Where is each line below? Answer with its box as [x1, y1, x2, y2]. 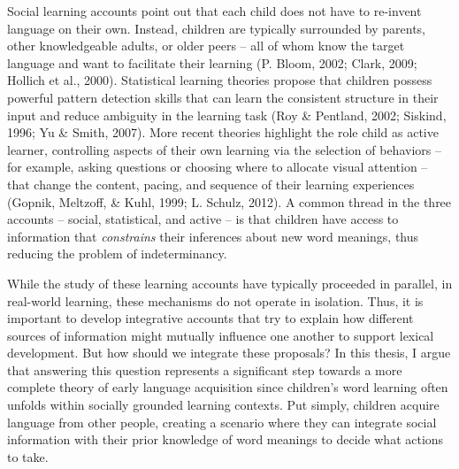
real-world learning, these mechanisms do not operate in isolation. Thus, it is [7, 291, 424, 310]
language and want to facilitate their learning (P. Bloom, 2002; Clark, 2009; [7, 53, 417, 72]
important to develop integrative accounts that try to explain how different [7, 309, 414, 327]
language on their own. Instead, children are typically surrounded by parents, [7, 19, 426, 37]
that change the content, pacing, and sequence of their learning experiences [7, 174, 415, 193]
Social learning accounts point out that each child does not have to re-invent [7, 2, 422, 19]
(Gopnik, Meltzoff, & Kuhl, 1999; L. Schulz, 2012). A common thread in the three [7, 192, 452, 211]
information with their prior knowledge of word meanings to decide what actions [7, 430, 444, 449]
